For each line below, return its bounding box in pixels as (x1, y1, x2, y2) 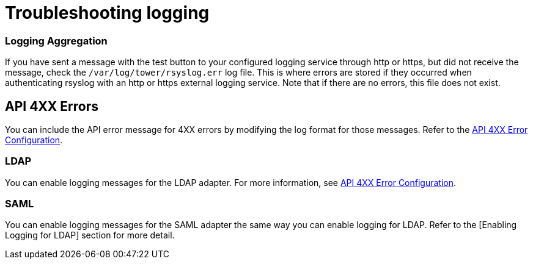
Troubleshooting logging (5, 2, 210, 23)
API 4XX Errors (5, 98, 99, 114)
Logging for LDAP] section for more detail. (5, 230, 175, 241)
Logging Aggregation (5, 34, 108, 47)
